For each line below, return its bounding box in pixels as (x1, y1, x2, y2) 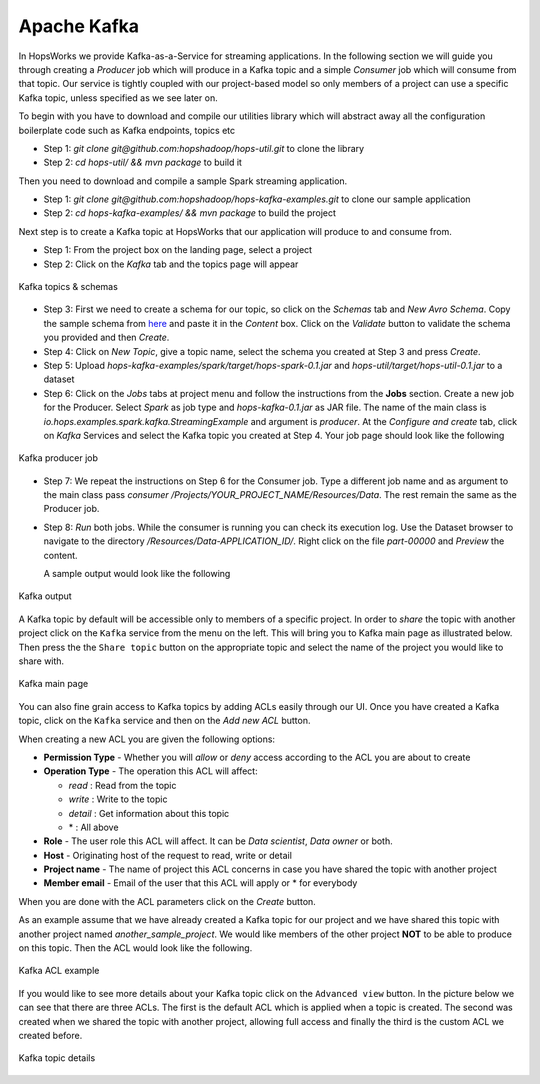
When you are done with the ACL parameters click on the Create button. (18, 895, 317, 907)
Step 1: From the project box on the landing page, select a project (43, 244, 313, 256)
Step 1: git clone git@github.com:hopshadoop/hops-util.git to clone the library (43, 142, 365, 154)
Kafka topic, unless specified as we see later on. (18, 91, 219, 104)
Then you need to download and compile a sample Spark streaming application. (18, 175, 348, 187)
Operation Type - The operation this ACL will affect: (43, 765, 259, 777)
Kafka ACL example (18, 965, 100, 977)
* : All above (68, 821, 119, 833)
